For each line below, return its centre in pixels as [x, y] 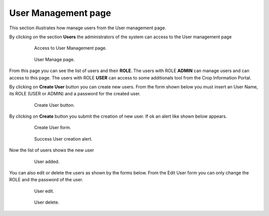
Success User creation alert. [63, 139]
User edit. [44, 191]
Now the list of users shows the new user [52, 150]
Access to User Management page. [70, 48]
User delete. [47, 202]
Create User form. [53, 128]
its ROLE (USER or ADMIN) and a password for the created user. [75, 94]
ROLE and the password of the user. [46, 180]
